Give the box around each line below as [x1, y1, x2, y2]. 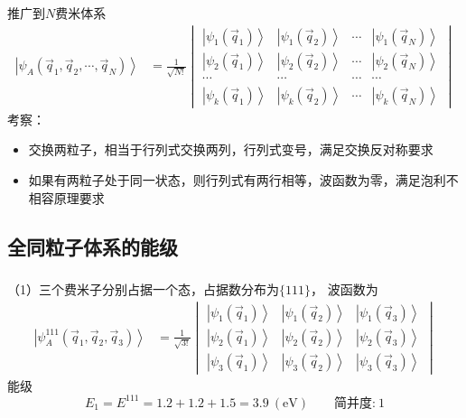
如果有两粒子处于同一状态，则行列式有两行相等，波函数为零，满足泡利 [28, 171, 446, 190]
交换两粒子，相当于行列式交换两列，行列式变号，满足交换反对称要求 [28, 140, 433, 159]
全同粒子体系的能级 [7, 232, 178, 260]
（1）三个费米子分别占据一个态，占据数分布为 [7, 279, 279, 298]
